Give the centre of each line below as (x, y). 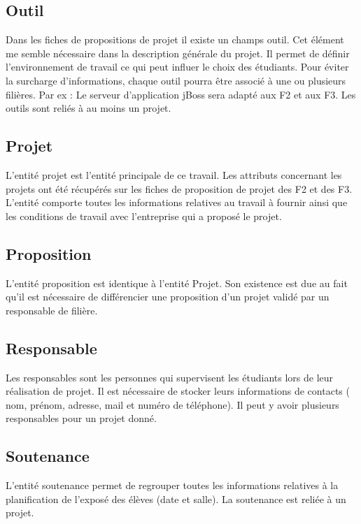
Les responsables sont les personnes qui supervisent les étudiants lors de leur (170, 377)
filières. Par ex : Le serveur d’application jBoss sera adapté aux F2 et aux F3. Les (181, 94)
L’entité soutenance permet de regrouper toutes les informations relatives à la (172, 485)
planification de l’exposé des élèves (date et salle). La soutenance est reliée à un (176, 498)
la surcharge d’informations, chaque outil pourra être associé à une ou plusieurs (176, 80)
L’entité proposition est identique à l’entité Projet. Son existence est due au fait (177, 283)
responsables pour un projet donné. (81, 418)
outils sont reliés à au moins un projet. (89, 108)
